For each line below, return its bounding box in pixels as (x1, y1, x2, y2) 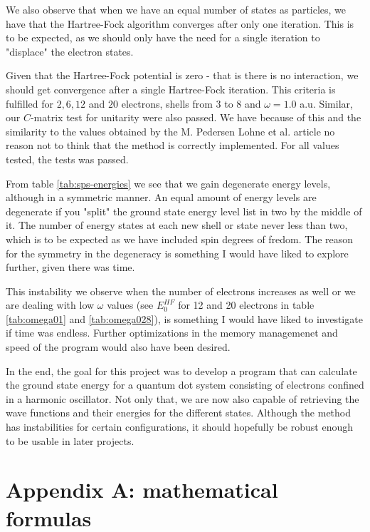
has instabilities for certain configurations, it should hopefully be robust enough (6, 419, 353, 434)
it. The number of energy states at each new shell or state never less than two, (6, 218, 348, 232)
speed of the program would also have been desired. (6, 339, 231, 354)
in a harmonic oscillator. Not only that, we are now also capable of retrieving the (6, 391, 359, 406)
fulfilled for (6, 96, 53, 111)
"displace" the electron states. (6, 44, 134, 58)
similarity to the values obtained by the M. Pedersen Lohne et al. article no (6, 123, 335, 138)
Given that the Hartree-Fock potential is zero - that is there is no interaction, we (6, 68, 359, 83)
